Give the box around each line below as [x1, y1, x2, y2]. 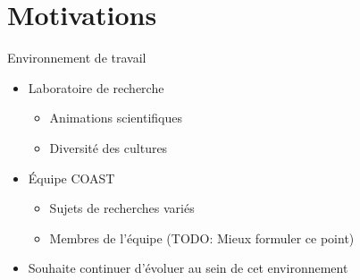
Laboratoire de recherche [28, 78, 164, 97]
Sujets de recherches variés [49, 199, 195, 217]
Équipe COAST [28, 168, 115, 187]
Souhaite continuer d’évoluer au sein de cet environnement [28, 259, 348, 277]
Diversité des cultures [49, 138, 168, 157]
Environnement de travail [7, 48, 147, 67]
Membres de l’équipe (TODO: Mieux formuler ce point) [49, 228, 355, 247]
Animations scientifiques [49, 108, 182, 127]
